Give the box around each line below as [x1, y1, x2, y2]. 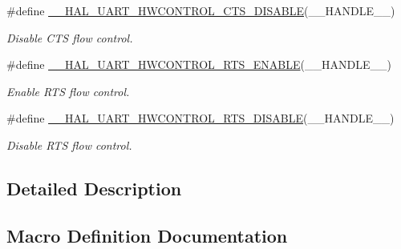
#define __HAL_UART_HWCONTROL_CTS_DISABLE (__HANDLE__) [6, 2, 395, 18]
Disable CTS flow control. [6, 29, 133, 46]
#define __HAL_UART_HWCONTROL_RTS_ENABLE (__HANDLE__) [6, 56, 391, 73]
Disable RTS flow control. [6, 136, 132, 153]
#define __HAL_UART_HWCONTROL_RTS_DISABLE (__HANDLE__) [6, 110, 395, 127]
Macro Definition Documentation [6, 223, 288, 247]
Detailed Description [6, 175, 182, 200]
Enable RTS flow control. [6, 82, 130, 99]
